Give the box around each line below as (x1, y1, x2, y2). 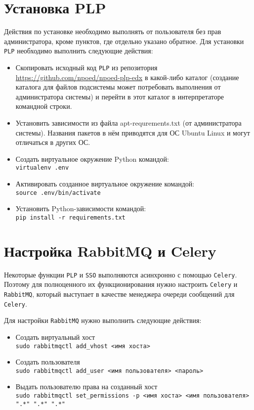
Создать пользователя (15, 357, 80, 367)
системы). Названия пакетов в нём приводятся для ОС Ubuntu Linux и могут (15, 127, 250, 137)
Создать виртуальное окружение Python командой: (15, 153, 169, 164)
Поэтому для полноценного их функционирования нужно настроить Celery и (4, 279, 238, 289)
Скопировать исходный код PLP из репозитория (15, 62, 158, 72)
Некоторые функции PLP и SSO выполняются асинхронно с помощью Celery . (4, 269, 237, 279)
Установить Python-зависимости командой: (15, 203, 146, 214)
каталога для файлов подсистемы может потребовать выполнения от (15, 82, 221, 92)
